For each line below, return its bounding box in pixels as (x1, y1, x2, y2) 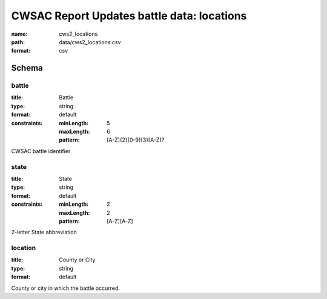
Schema (11, 63, 44, 73)
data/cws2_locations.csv (59, 38, 121, 45)
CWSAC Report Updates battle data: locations (11, 9, 247, 22)
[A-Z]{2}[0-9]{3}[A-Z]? (107, 136, 165, 143)
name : (11, 30, 28, 38)
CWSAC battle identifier (11, 147, 71, 154)
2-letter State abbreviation (11, 229, 77, 236)
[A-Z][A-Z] (107, 217, 133, 225)
